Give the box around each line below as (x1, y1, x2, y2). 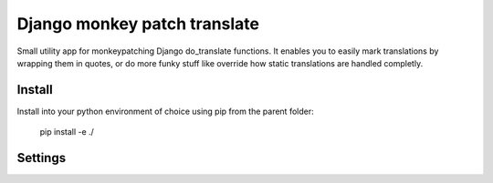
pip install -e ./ (39, 127, 95, 137)
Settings (16, 150, 67, 166)
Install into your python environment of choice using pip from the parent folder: (16, 106, 314, 117)
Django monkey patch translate (16, 14, 260, 34)
